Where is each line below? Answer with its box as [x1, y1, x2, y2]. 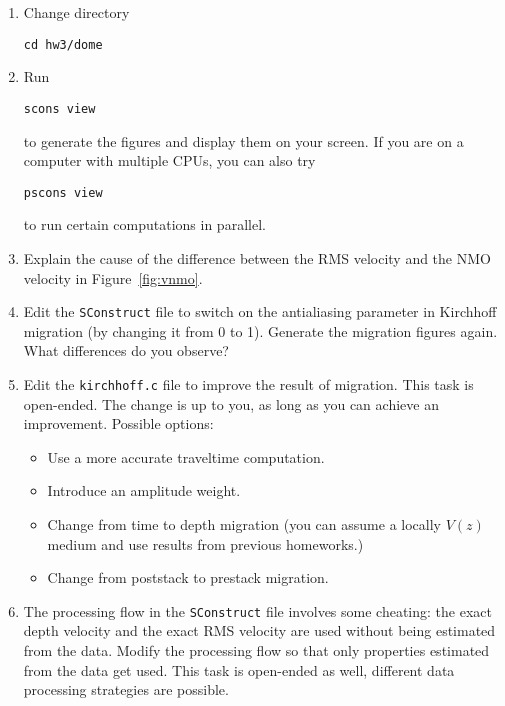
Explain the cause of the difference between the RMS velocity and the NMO [23, 247, 491, 268]
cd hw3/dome [23, 37, 103, 52]
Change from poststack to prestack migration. [47, 567, 329, 588]
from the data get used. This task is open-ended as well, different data [23, 659, 455, 680]
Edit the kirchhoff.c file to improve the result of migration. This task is [23, 373, 474, 394]
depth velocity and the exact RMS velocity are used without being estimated [23, 620, 496, 641]
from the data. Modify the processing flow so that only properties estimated [23, 640, 490, 661]
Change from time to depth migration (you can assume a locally [47, 514, 441, 534]
